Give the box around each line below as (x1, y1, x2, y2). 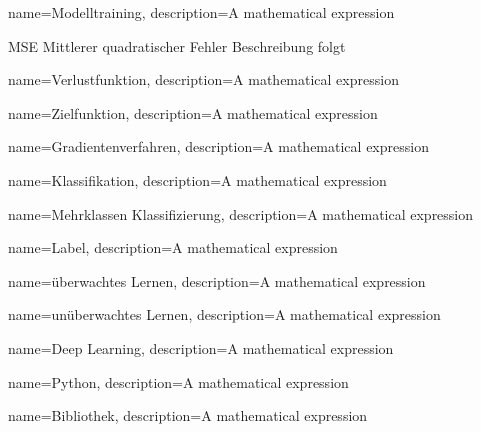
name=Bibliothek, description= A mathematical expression (8, 405, 368, 426)
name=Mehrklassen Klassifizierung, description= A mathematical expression (8, 203, 474, 224)
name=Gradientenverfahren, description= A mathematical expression (8, 136, 429, 157)
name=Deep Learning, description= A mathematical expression (8, 337, 394, 358)
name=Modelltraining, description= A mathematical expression (8, 2, 395, 22)
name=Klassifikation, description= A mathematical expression (8, 169, 387, 190)
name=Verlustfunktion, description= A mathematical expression (8, 69, 399, 90)
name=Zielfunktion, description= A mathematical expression (8, 102, 378, 123)
